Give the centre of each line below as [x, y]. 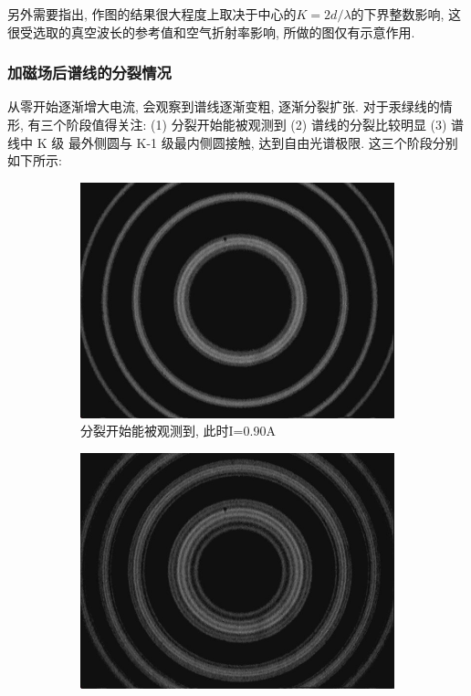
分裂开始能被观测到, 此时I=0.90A [178, 431]
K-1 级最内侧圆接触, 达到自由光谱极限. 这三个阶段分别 [297, 142]
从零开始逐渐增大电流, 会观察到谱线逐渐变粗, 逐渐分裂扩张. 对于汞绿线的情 [230, 106]
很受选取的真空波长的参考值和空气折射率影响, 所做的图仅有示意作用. [211, 32]
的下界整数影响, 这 [406, 14]
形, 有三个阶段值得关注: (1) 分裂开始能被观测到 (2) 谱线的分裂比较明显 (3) [227, 124]
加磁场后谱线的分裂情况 [89, 73]
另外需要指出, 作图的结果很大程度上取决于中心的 [152, 14]
